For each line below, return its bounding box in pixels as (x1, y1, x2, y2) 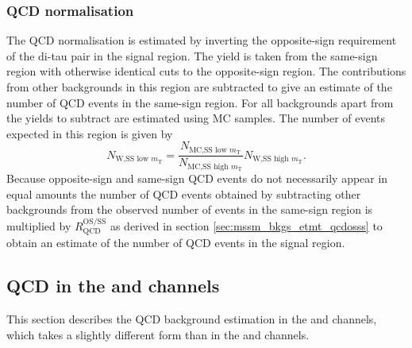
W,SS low (115, 155, 149, 164)
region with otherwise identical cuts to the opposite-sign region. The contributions (6, 63, 406, 79)
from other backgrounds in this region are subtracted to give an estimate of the (6, 79, 392, 95)
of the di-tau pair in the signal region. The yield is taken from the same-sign (6, 47, 378, 64)
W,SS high (252, 155, 289, 164)
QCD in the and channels (6, 273, 220, 298)
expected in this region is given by (6, 125, 173, 141)
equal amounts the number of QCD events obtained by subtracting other (6, 185, 361, 202)
